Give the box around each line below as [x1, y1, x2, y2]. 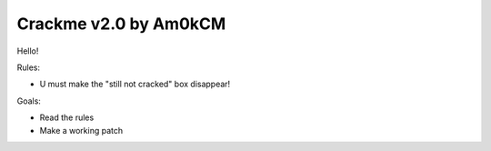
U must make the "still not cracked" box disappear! [39, 78, 231, 90]
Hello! [16, 45, 39, 56]
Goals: [16, 96, 41, 106]
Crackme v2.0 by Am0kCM [16, 14, 226, 34]
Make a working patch [39, 125, 124, 136]
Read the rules [39, 112, 95, 123]
